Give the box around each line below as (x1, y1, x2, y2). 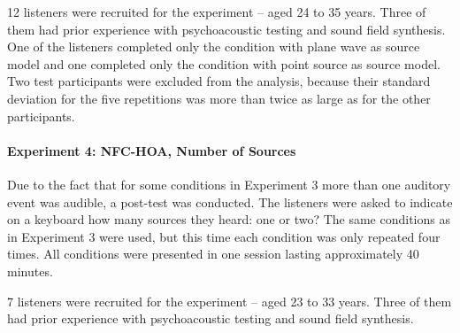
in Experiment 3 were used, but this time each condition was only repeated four (7, 227, 441, 245)
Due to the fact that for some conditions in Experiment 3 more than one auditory (7, 174, 451, 193)
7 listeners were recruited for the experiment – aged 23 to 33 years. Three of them (7, 291, 452, 310)
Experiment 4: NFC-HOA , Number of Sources (7, 141, 296, 159)
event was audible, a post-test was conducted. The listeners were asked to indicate (7, 192, 453, 211)
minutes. (7, 261, 53, 280)
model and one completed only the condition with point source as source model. (7, 54, 441, 73)
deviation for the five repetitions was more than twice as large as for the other (7, 89, 431, 107)
